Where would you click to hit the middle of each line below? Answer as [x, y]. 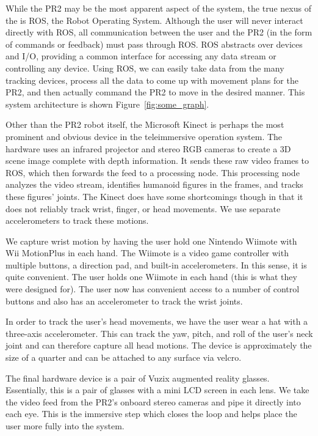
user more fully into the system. [65, 426]
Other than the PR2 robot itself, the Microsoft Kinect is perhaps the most [145, 124]
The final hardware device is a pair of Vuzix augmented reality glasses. [138, 378]
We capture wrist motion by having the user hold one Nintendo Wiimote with [151, 241]
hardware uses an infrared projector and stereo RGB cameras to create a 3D [148, 148]
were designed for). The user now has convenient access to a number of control [153, 289]
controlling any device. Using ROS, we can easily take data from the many [145, 68]
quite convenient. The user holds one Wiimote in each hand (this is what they [151, 277]
